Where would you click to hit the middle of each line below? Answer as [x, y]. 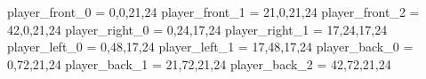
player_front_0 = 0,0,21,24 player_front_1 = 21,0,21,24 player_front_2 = [213, 12]
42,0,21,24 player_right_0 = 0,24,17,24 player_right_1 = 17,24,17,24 [197, 29]
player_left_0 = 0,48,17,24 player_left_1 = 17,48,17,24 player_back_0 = [210, 47]
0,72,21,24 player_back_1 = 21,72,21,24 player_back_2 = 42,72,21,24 [199, 63]
